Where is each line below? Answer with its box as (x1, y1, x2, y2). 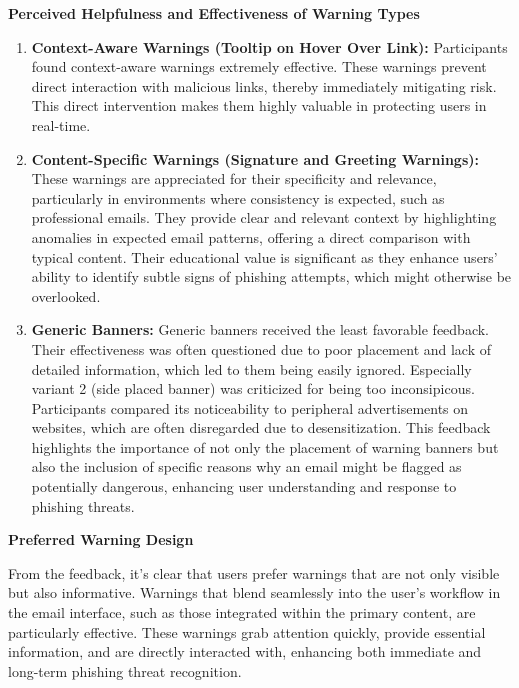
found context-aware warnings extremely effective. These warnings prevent (31, 56, 487, 77)
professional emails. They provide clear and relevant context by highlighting (31, 207, 497, 228)
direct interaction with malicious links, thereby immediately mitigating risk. (31, 75, 497, 96)
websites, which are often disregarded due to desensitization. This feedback (31, 417, 491, 438)
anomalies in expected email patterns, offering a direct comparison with (31, 226, 471, 247)
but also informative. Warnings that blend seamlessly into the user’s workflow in (8, 582, 501, 603)
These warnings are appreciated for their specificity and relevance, (31, 168, 437, 189)
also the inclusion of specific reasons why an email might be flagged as (31, 456, 462, 477)
